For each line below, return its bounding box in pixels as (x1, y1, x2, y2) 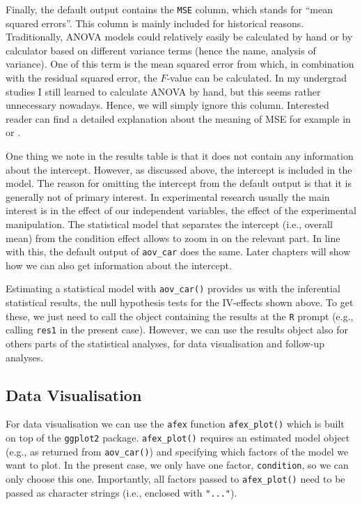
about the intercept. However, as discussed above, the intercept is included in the (6, 162, 352, 176)
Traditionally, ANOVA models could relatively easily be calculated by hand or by (6, 29, 353, 44)
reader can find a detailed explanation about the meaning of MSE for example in (6, 111, 351, 126)
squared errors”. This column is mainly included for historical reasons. (6, 15, 304, 30)
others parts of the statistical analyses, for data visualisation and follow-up (6, 336, 325, 350)
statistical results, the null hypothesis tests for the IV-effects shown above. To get (6, 295, 354, 310)
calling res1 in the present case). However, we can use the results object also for (6, 322, 348, 337)
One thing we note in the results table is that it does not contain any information (6, 149, 354, 163)
